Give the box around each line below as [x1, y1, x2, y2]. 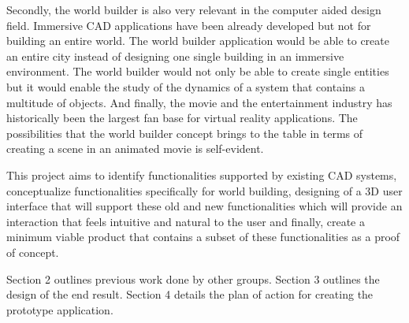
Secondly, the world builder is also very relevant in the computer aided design [6, 2, 381, 17]
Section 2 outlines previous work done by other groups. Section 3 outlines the [6, 270, 380, 287]
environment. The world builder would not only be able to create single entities [6, 63, 389, 80]
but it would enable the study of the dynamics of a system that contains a [6, 78, 365, 95]
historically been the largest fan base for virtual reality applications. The [6, 110, 358, 126]
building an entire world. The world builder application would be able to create [6, 32, 389, 49]
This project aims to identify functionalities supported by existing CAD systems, [6, 166, 397, 183]
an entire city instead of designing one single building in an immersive [6, 47, 344, 64]
